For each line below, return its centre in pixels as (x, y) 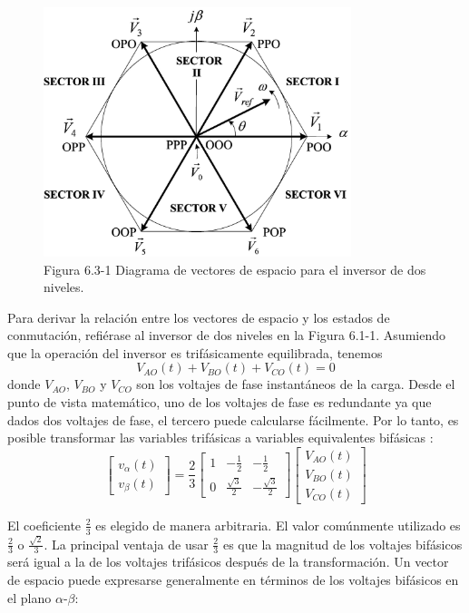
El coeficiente (44, 525)
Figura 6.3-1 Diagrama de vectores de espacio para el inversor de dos (235, 269)
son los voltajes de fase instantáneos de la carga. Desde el (296, 384)
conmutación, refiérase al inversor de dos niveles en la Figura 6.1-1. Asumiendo (226, 335)
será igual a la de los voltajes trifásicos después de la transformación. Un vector (228, 562)
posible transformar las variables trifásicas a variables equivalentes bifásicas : (220, 438)
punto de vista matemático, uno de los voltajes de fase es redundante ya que (220, 402)
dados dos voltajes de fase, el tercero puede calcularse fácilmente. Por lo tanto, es (233, 419)
